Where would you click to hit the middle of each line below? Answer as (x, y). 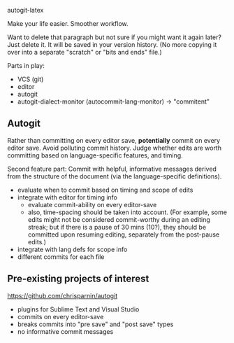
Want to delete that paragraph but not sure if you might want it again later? (115, 37)
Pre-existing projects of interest (78, 279)
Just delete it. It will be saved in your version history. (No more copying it (112, 44)
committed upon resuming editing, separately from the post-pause (124, 234)
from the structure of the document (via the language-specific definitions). (115, 176)
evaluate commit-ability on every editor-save (92, 204)
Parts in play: (26, 65)
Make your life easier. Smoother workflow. (68, 23)
